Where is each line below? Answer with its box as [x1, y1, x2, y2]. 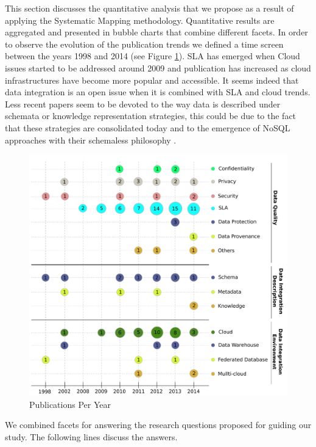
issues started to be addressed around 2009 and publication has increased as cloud [5, 61, 311, 74]
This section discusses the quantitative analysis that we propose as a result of [5, 2, 294, 14]
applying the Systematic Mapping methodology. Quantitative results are [5, 13, 275, 26]
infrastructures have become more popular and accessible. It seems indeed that [5, 73, 299, 86]
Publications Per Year [29, 398, 111, 410]
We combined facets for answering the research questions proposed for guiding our [5, 418, 312, 431]
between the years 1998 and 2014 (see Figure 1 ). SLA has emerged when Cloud [5, 49, 300, 62]
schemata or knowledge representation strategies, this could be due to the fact [5, 109, 297, 122]
